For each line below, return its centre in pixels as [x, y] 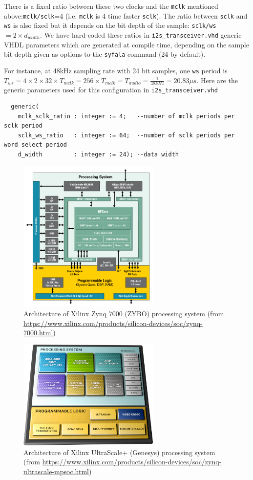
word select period [35, 145]
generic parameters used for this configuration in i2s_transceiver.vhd [111, 90]
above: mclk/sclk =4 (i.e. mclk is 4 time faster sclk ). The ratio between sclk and [126, 15]
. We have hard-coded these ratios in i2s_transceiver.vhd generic [141, 34]
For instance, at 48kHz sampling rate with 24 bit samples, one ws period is [116, 70]
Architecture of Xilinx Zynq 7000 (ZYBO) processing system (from [124, 313]
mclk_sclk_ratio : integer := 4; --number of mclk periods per [126, 116]
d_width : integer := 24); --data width [98, 154]
